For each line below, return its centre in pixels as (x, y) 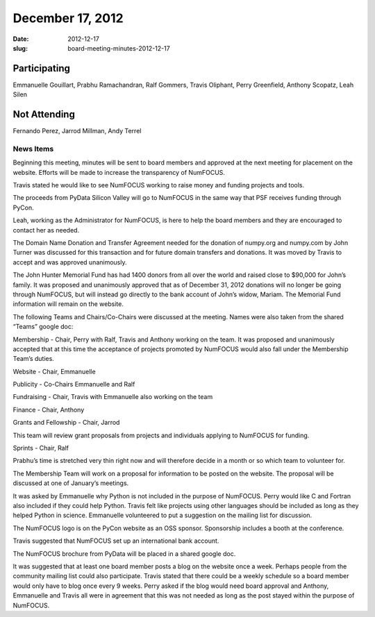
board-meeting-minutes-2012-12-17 (119, 48)
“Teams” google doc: (43, 327)
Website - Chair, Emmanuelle (55, 371)
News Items (33, 149)
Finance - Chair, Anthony (49, 409)
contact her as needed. (46, 230)
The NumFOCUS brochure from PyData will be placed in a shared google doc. (124, 553)
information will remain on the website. (68, 304)
